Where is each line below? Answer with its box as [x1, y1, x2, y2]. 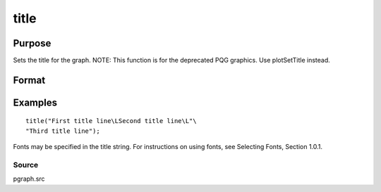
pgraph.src [13, 174, 45, 183]
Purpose [13, 37, 52, 49]
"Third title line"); [25, 127, 100, 135]
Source [13, 160, 39, 170]
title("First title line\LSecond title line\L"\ [25, 117, 197, 125]
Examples [13, 96, 58, 108]
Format [13, 74, 46, 86]
